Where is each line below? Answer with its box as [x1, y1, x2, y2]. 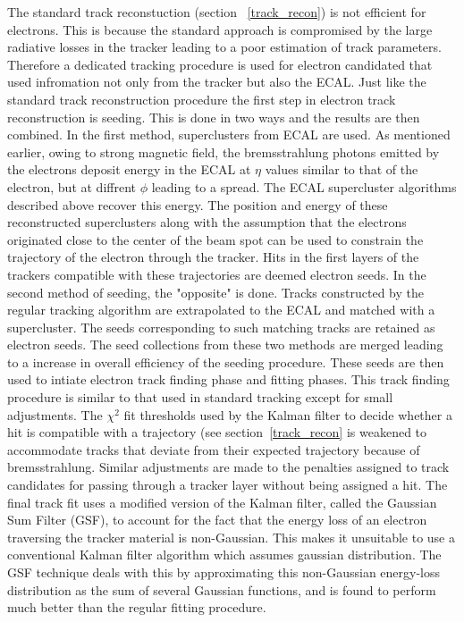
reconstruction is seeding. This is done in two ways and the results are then [7, 107, 420, 126]
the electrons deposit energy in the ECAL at [7, 160, 251, 179]
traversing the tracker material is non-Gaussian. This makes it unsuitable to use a [7, 527, 455, 546]
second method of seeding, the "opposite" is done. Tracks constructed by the [7, 282, 424, 301]
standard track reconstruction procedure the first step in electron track [7, 89, 396, 108]
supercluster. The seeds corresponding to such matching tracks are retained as [7, 317, 435, 336]
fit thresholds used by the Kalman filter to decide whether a [123, 405, 452, 424]
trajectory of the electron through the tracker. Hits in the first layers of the [7, 248, 419, 266]
